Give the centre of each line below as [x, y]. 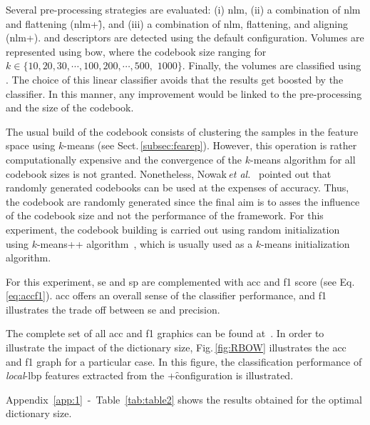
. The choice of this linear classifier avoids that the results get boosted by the [175, 79]
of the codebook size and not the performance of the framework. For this [165, 215]
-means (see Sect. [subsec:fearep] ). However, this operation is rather [210, 145]
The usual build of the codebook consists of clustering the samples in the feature [182, 131]
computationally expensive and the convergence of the [124, 159]
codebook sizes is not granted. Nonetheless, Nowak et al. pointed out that [169, 173]
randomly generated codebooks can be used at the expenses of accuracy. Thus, [178, 187]
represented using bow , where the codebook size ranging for [136, 51]
